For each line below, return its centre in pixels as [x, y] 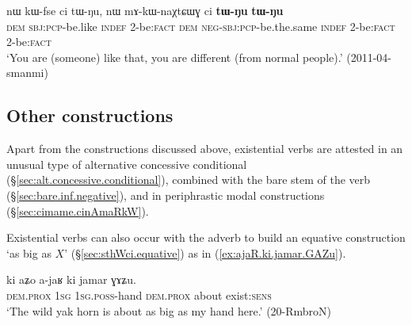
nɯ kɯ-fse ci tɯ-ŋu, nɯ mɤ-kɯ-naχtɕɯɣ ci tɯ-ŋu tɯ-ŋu [145, 10]
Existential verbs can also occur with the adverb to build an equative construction [206, 237]
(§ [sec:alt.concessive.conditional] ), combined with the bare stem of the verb [189, 180]
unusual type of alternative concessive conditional [127, 164]
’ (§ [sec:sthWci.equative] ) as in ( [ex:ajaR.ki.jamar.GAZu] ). [205, 252]
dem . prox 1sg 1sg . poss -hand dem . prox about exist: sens [139, 294]
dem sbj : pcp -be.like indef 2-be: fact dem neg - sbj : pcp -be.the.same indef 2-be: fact [201, 26]
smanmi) [27, 73]
